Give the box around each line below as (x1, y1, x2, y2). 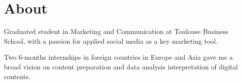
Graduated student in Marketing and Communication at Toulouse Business (4, 26, 228, 36)
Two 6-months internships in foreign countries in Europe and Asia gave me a (4, 52, 233, 62)
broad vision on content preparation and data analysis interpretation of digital (4, 61, 238, 71)
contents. (4, 71, 31, 81)
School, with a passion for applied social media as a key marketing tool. (4, 35, 218, 46)
